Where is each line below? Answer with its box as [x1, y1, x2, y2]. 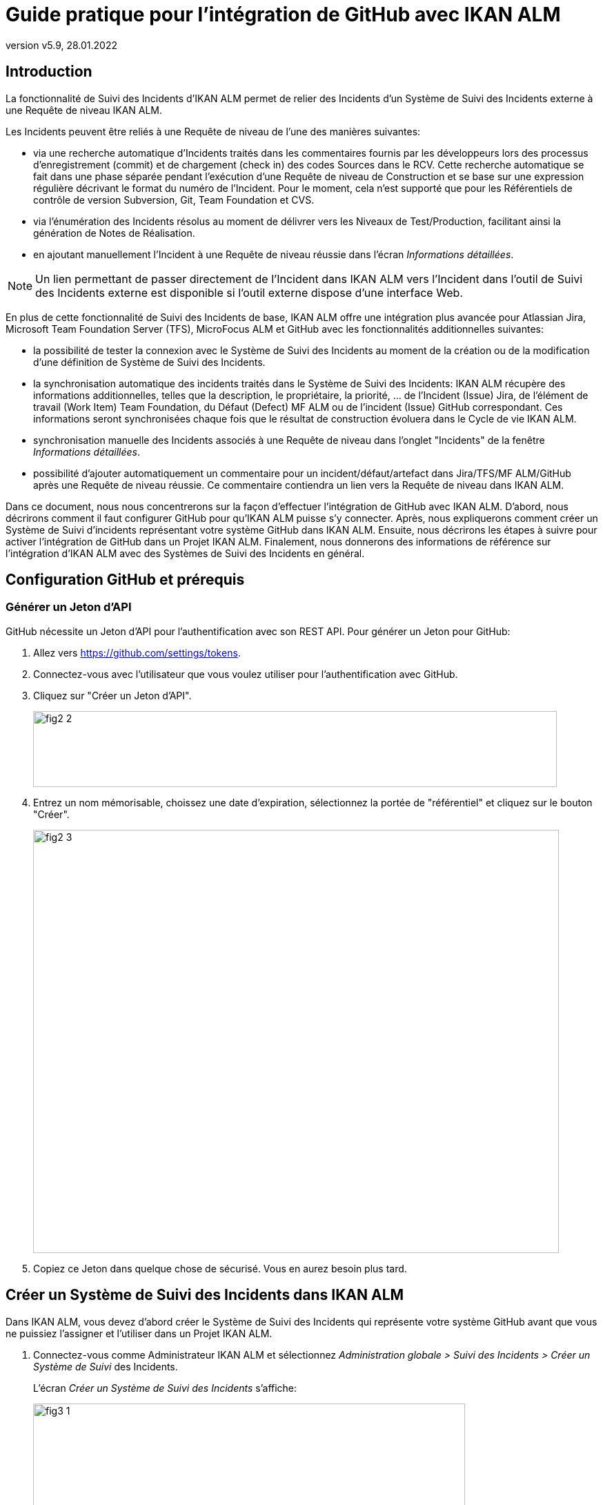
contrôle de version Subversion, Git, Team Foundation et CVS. [33, 193, 315, 206]
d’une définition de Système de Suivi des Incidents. [33, 356, 266, 368]
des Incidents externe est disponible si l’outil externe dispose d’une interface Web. [35, 285, 463, 300]
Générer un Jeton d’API [6, 600, 132, 614]
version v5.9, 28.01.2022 [6, 39, 118, 51]
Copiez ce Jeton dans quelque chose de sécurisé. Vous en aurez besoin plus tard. [33, 1262, 407, 1274]
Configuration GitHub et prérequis [6, 571, 245, 589]
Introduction [6, 63, 92, 81]
